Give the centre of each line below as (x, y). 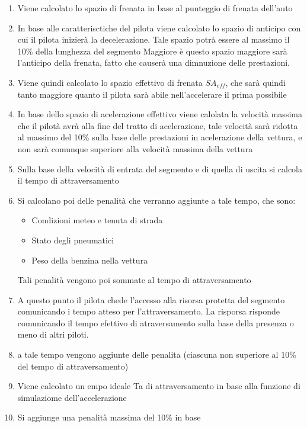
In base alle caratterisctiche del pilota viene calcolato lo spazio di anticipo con (159, 28)
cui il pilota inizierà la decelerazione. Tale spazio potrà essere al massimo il (153, 39)
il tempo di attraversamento (68, 180)
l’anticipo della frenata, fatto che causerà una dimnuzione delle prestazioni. (153, 62)
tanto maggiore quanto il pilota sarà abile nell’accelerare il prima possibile (152, 94)
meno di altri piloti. (53, 334)
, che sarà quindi (255, 82)
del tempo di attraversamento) (73, 366)
